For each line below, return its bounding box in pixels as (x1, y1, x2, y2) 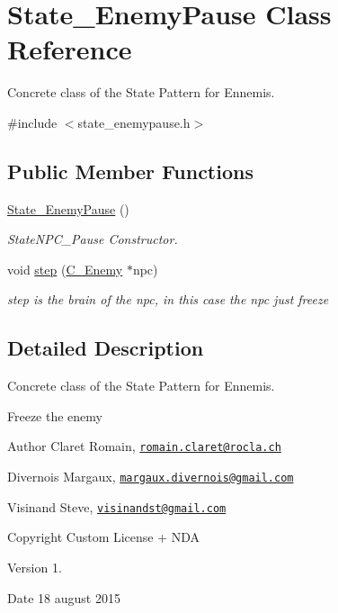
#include (7, 113, 58, 131)
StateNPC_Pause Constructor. (7, 230, 178, 248)
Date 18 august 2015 (7, 588, 120, 607)
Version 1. (7, 558, 62, 577)
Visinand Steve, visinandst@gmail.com (7, 497, 227, 516)
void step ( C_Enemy (7, 259, 123, 278)
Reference (7, 31, 132, 68)
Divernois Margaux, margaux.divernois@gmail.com (7, 467, 294, 486)
